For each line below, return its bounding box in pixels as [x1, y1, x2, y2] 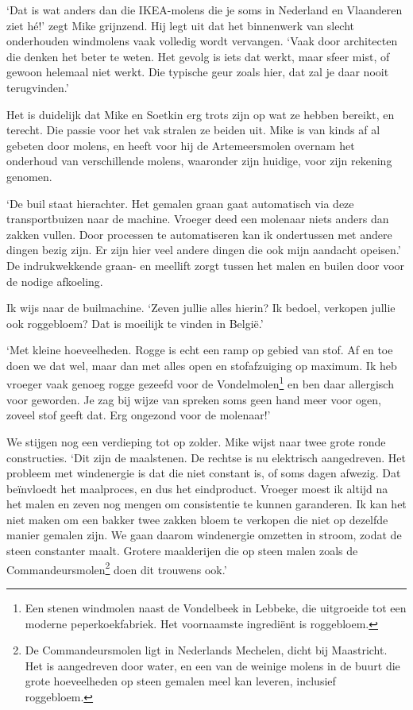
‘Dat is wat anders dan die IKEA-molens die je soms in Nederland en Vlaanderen [6, 2, 403, 17]
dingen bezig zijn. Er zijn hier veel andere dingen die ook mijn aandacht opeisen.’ [6, 241, 401, 258]
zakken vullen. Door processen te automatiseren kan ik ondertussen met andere [6, 226, 392, 242]
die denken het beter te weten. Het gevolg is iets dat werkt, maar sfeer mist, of [6, 48, 390, 64]
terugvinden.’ [6, 79, 69, 95]
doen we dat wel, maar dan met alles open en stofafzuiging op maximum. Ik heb [6, 357, 397, 373]
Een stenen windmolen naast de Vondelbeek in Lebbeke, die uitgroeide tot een [25, 599, 407, 615]
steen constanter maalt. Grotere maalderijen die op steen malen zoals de [6, 542, 358, 559]
